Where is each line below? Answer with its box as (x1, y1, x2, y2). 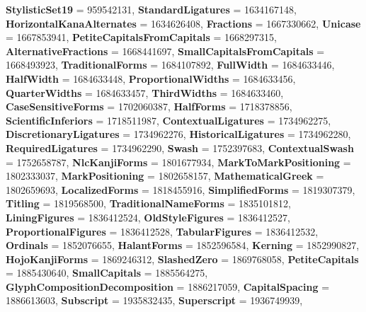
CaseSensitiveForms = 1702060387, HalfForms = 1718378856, (6, 99, 292, 114)
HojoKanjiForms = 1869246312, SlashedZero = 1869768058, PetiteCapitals (6, 251, 359, 266)
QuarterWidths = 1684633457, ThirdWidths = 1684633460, (6, 85, 284, 100)
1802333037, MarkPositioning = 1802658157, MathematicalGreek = (6, 168, 324, 183)
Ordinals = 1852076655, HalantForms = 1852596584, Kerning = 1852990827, (6, 238, 360, 253)
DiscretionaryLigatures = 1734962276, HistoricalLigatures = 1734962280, (6, 127, 351, 141)
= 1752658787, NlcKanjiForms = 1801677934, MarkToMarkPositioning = (6, 154, 351, 169)
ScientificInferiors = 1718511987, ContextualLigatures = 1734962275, (6, 112, 331, 127)
